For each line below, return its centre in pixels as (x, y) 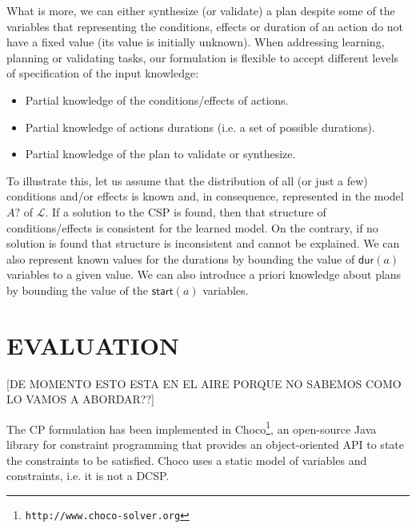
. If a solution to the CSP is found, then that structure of (186, 211)
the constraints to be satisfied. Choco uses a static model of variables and (187, 460)
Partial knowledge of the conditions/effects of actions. (157, 99)
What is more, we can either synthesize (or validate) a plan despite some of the (201, 10)
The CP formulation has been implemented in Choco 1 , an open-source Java (192, 427)
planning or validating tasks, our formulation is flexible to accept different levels (203, 57)
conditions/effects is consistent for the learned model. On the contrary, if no (192, 227)
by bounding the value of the (77, 290)
